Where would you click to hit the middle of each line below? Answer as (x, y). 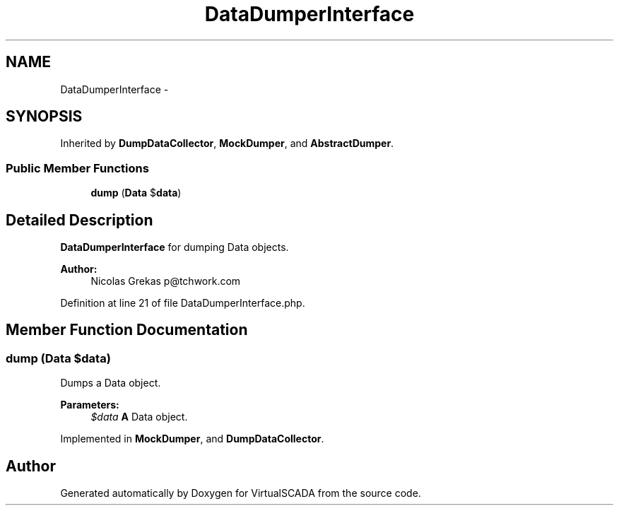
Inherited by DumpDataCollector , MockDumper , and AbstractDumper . (227, 143)
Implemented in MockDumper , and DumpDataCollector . (192, 439)
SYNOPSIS (44, 117)
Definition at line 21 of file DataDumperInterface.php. (183, 303)
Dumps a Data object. (111, 383)
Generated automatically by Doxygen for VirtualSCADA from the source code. (241, 493)
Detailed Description (79, 220)
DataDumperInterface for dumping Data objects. (175, 247)
